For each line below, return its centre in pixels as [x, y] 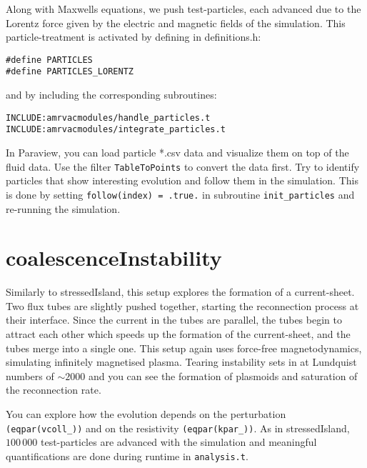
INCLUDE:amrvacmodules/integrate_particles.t [116, 130]
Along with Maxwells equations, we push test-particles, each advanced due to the [183, 9]
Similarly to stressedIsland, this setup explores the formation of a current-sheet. [180, 292]
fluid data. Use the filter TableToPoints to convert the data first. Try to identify [183, 166]
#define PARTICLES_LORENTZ [70, 72]
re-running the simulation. [63, 208]
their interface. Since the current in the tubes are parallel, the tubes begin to [174, 320]
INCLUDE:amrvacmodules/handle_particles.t [108, 118]
